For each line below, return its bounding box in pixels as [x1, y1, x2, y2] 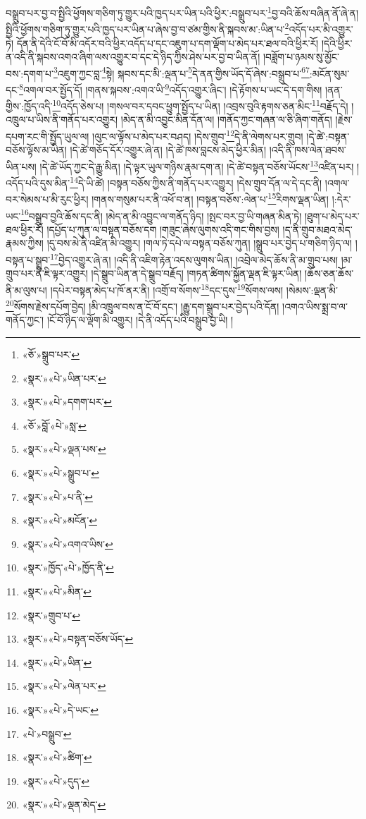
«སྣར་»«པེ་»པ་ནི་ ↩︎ [22, 489, 93, 504]
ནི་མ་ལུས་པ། [6, 282, 47, 297]
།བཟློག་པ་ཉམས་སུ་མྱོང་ [263, 49, 340, 64]
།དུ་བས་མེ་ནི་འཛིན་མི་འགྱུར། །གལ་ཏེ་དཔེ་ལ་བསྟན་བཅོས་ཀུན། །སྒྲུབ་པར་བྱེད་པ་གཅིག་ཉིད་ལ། [46, 236, 352, 250]
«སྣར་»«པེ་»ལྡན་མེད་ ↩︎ [22, 797, 106, 812]
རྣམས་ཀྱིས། [6, 236, 44, 250]
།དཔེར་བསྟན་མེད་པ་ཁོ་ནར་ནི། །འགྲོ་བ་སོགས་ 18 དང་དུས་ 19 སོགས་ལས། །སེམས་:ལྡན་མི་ [50, 280, 338, 297]
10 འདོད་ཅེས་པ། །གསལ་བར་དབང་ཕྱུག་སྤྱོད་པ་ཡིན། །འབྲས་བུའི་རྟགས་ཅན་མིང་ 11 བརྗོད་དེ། [52, 97, 348, 113]
